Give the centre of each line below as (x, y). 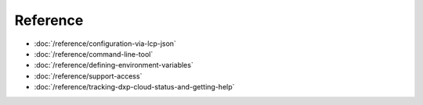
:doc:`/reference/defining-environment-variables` (114, 65)
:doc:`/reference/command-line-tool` (94, 54)
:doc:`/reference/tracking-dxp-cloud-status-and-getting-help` (134, 87)
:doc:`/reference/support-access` (88, 76)
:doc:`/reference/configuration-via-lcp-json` (105, 44)
